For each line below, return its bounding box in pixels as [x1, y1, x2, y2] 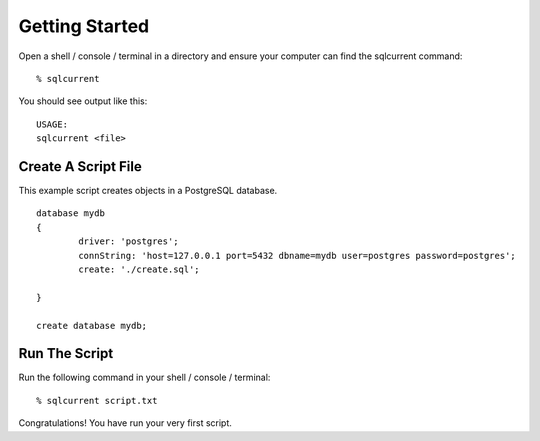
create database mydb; [36, 320, 148, 331]
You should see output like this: [18, 95, 148, 107]
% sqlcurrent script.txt [36, 395, 158, 406]
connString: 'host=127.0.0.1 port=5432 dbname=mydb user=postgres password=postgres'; [78, 250, 517, 261]
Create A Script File [18, 158, 142, 175]
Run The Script [18, 345, 114, 362]
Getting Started [18, 15, 150, 37]
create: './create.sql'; [78, 263, 200, 275]
